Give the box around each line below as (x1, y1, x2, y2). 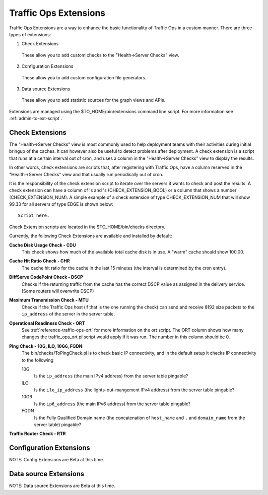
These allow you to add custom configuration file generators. (21, 74, 146, 80)
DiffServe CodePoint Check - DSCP (9, 274, 83, 280)
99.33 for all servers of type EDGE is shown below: (9, 201, 114, 207)
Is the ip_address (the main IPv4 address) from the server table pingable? (34, 373, 188, 379)
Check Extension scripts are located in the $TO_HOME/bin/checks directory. (9, 224, 166, 230)
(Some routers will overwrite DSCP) (21, 288, 94, 294)
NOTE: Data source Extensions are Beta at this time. (9, 483, 116, 489)
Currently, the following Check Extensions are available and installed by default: (9, 233, 172, 239)
